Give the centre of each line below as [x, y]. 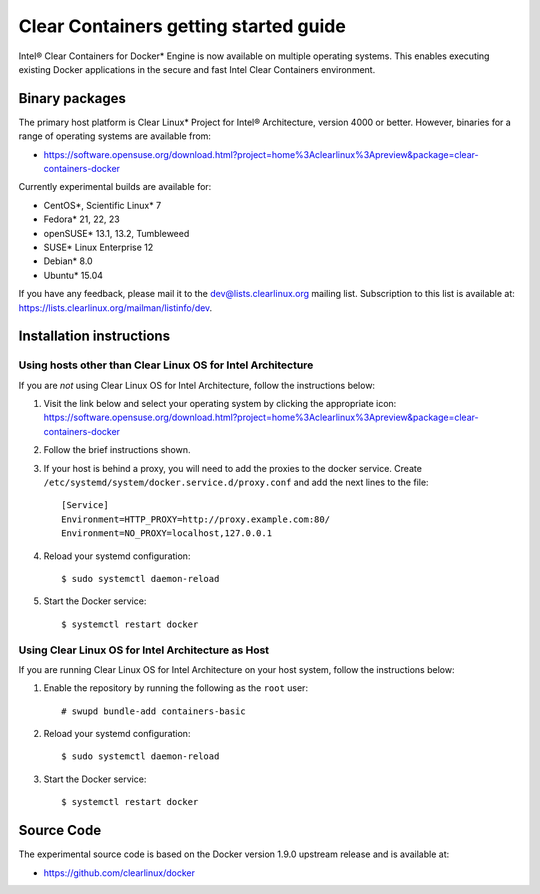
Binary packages [72, 98]
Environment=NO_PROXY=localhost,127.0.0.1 [167, 533]
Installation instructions [94, 336]
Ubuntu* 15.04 [73, 275]
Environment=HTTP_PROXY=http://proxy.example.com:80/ [195, 519]
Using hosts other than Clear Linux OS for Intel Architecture [166, 365]
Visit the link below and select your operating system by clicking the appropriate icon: [220, 404]
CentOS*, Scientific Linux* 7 [102, 205]
